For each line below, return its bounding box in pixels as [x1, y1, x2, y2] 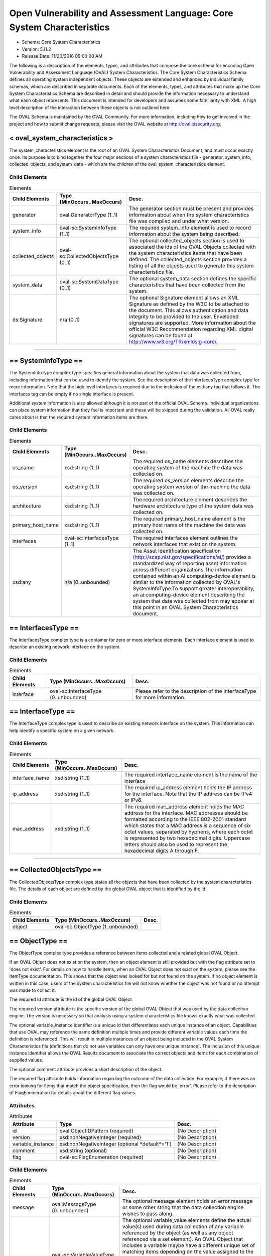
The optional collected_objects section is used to [128, 237, 244, 244]
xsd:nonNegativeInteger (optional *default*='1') [59, 1140, 172, 1147]
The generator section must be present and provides [128, 205, 254, 212]
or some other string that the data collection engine [122, 1204, 244, 1211]
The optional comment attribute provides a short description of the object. [9, 1066, 163, 1072]
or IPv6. [124, 797, 143, 804]
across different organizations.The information [132, 566, 242, 573]
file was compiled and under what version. [128, 218, 229, 225]
